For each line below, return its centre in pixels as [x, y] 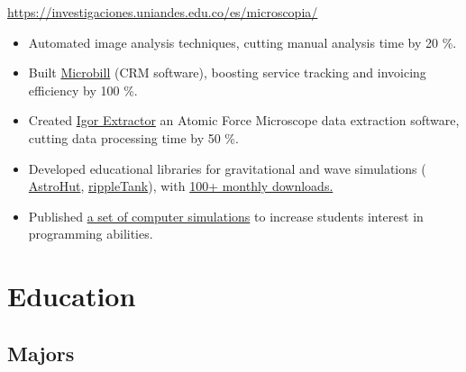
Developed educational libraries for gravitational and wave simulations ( [227, 168]
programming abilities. [91, 234]
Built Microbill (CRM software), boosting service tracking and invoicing [227, 73]
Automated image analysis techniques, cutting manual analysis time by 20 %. [242, 42]
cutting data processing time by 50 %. [133, 137]
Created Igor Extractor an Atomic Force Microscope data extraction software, [244, 120]
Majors [41, 353]
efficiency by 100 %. [83, 90]
